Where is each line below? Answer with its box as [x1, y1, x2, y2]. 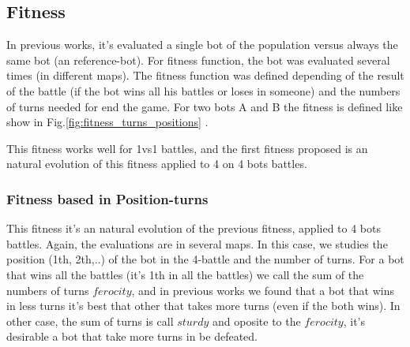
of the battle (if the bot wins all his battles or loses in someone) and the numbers [6, 82, 401, 99]
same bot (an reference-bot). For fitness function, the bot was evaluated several [6, 51, 390, 68]
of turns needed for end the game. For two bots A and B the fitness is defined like [6, 98, 403, 114]
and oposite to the [212, 312, 301, 329]
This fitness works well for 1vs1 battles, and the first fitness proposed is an [6, 140, 368, 156]
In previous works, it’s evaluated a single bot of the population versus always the [6, 36, 398, 53]
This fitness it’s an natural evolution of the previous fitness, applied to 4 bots [6, 220, 381, 237]
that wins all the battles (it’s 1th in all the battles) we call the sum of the [6, 266, 364, 282]
